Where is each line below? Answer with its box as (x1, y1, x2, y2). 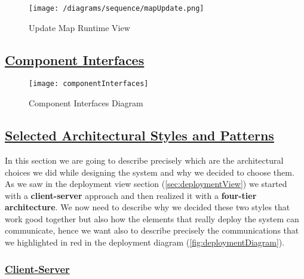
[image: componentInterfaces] (29, 79, 149, 88)
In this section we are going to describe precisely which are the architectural (5, 154, 284, 166)
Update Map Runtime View (29, 21, 130, 33)
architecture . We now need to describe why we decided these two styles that (5, 201, 290, 213)
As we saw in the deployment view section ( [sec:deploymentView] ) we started (5, 177, 287, 190)
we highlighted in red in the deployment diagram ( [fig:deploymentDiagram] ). (5, 236, 285, 249)
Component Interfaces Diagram (29, 97, 143, 109)
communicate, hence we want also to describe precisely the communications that (5, 224, 299, 237)
